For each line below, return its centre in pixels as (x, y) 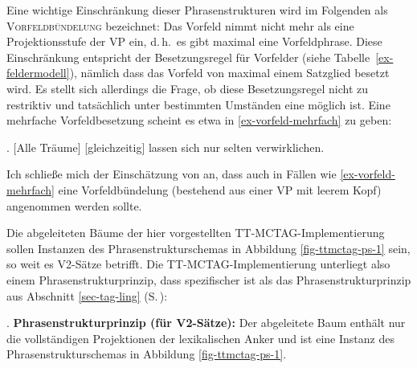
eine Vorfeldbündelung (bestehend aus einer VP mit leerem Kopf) (220, 189)
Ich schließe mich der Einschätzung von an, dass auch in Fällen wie (172, 174)
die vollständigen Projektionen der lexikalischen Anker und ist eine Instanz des (200, 338)
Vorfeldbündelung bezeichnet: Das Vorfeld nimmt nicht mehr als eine (180, 25)
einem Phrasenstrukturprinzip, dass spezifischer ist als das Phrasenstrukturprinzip (209, 279)
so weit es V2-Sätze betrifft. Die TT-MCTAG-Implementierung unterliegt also (198, 264)
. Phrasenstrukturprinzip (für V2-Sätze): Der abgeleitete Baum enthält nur (206, 323)
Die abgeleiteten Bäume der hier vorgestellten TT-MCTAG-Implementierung (196, 233)
